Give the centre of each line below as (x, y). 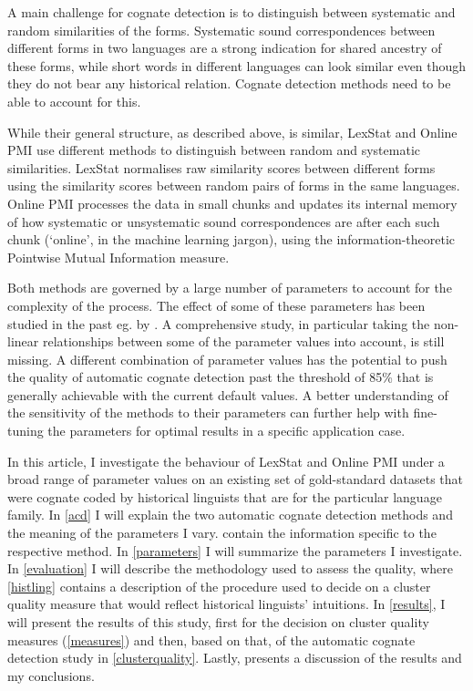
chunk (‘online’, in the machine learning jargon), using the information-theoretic (231, 239)
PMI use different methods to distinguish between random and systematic (214, 150)
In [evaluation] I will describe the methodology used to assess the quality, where (230, 568)
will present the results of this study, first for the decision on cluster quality (218, 622)
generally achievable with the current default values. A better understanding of (228, 394)
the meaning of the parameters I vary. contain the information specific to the (222, 533)
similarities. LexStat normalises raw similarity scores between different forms (221, 167)
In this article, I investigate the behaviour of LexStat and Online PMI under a (226, 461)
